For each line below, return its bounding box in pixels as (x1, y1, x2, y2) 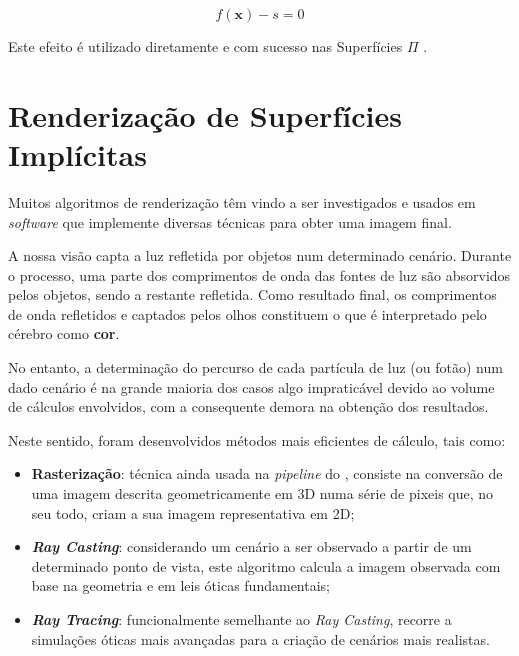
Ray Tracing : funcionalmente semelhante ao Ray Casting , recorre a (31, 609, 452, 629)
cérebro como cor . (8, 323, 120, 344)
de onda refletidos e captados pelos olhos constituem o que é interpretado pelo (8, 303, 487, 324)
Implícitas (8, 133, 147, 174)
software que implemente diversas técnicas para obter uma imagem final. (8, 211, 452, 232)
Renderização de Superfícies (8, 94, 402, 135)
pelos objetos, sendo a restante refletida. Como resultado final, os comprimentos (8, 284, 497, 305)
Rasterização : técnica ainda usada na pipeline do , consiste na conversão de (31, 463, 503, 484)
